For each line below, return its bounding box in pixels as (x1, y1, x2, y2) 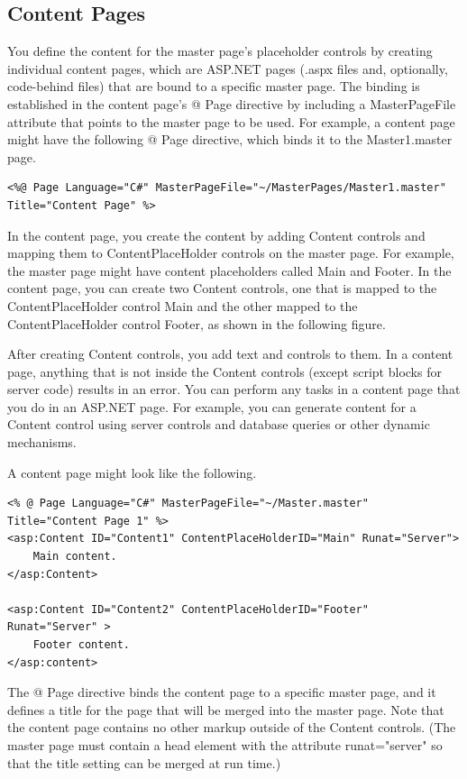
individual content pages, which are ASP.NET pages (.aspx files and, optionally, (7, 59, 448, 78)
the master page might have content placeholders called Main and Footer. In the (7, 261, 452, 280)
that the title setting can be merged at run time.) (7, 753, 281, 772)
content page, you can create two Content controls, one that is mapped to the (7, 279, 437, 298)
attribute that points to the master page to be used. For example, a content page (7, 112, 455, 131)
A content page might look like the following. (7, 463, 257, 481)
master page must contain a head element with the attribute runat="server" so (7, 735, 443, 754)
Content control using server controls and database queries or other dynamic (7, 415, 430, 434)
